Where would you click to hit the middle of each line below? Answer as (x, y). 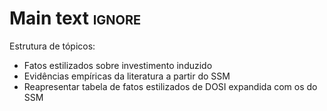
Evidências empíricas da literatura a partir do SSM (127, 76)
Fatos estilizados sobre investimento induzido (118, 65)
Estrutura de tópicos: (52, 46)
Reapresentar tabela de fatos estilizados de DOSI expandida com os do (170, 86)
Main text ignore (75, 18)
